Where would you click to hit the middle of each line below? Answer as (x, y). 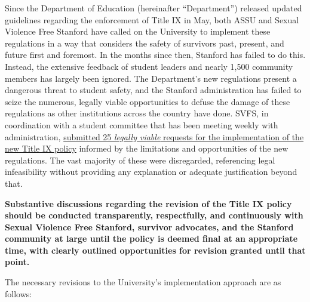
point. (17, 262)
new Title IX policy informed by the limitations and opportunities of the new (147, 148)
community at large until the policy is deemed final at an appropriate (151, 238)
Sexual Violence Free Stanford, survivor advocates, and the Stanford (149, 226)
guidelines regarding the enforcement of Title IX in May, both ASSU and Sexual (152, 19)
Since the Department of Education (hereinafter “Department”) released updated (154, 8)
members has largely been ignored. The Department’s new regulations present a (151, 78)
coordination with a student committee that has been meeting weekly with (142, 124)
